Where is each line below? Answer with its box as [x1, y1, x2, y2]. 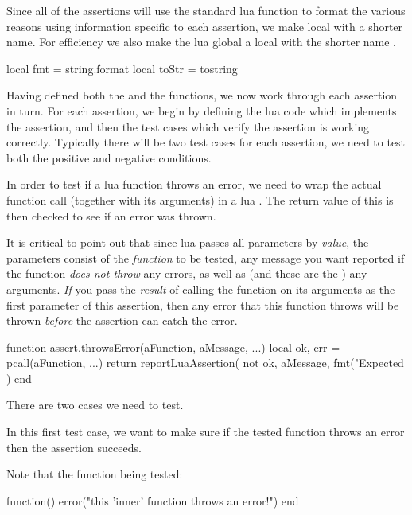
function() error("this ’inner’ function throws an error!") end [6, 492, 299, 509]
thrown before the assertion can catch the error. [6, 312, 238, 329]
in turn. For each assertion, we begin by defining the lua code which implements [6, 102, 397, 119]
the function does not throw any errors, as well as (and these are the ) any [6, 265, 367, 282]
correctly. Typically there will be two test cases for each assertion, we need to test [6, 134, 406, 150]
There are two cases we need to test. [6, 396, 184, 413]
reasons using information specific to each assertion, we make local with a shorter [6, 18, 403, 34]
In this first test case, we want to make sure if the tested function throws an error [6, 423, 405, 440]
